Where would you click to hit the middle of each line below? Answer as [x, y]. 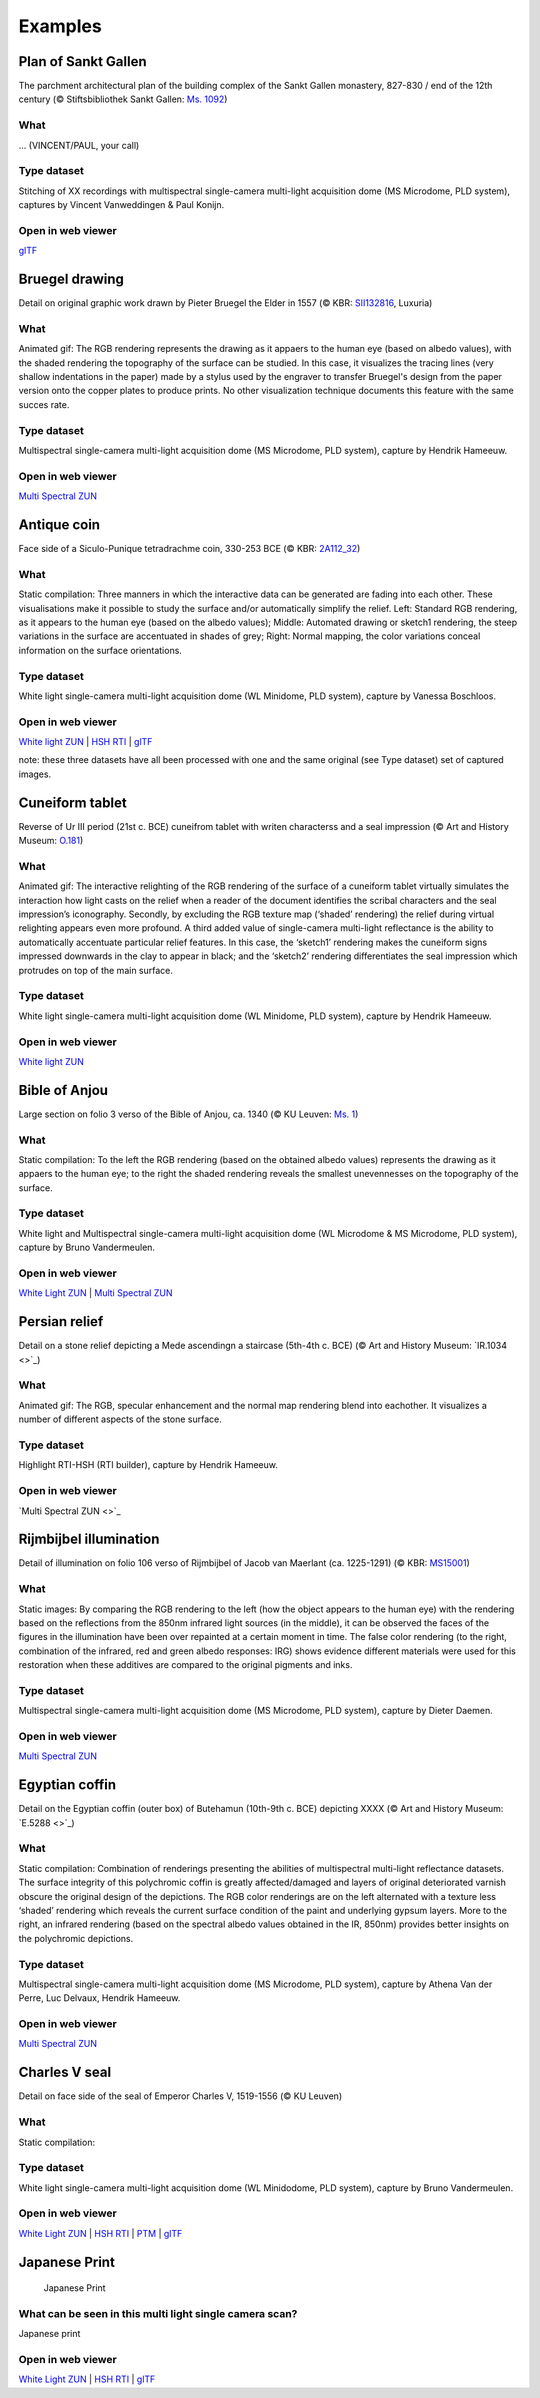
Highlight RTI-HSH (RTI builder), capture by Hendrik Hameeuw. [148, 1465]
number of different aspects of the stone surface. [120, 1419]
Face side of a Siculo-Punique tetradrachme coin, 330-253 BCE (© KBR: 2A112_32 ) [189, 549]
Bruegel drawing [71, 279]
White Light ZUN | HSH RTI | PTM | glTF [100, 2233]
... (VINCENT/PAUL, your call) [79, 145]
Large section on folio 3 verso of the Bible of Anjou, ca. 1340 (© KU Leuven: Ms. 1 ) [188, 1114]
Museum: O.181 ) [51, 841]
